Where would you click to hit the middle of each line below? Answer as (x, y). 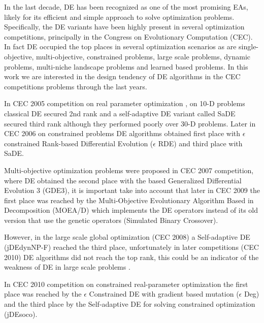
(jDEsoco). (21, 314)
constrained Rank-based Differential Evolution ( (79, 143)
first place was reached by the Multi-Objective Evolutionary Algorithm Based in (129, 200)
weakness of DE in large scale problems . (67, 267)
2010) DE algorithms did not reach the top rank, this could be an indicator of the (131, 257)
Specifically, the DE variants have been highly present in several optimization (124, 27)
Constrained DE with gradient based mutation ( (164, 294)
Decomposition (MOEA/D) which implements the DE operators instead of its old (131, 210)
